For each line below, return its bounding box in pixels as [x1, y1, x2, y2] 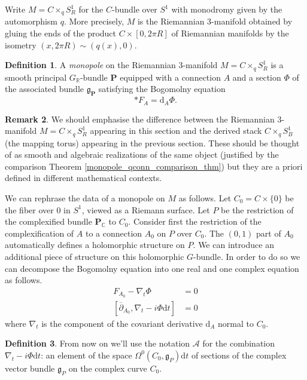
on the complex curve [68, 361, 147, 374]
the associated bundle [5, 82, 84, 95]
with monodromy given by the [171, 3, 282, 15]
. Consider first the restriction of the [128, 215, 262, 228]
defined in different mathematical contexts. [5, 171, 162, 184]
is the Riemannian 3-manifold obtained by [137, 15, 293, 27]
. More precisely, [63, 15, 124, 27]
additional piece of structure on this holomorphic [5, 250, 184, 262]
